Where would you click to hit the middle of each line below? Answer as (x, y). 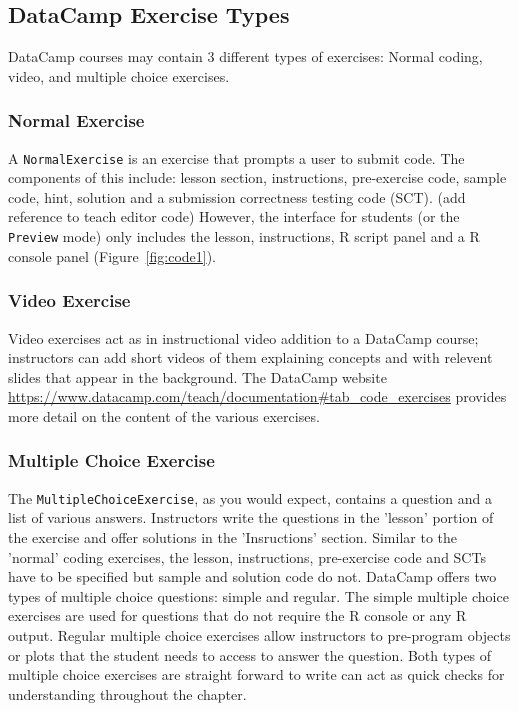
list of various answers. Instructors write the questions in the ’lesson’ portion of (251, 517)
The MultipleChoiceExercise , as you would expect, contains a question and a (250, 497)
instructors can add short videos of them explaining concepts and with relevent (250, 357)
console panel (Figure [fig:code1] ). (112, 255)
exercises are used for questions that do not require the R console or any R (237, 615)
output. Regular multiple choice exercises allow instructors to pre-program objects (259, 634)
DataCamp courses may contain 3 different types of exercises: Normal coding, (245, 56)
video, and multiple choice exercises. (119, 75)
